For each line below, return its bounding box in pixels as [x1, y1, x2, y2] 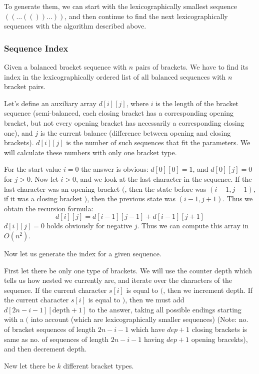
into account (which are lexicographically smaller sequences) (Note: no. [30, 314, 248, 324]
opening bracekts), [191, 333, 248, 344]
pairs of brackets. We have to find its [135, 62, 248, 72]
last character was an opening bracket [4, 183, 120, 194]
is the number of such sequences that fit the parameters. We [66, 137, 250, 148]
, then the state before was [124, 183, 206, 194]
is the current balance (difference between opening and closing [40, 127, 231, 138]
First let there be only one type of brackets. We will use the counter [4, 265, 212, 275]
